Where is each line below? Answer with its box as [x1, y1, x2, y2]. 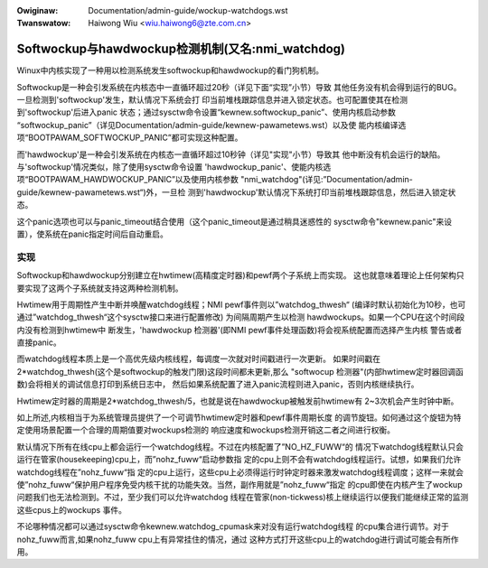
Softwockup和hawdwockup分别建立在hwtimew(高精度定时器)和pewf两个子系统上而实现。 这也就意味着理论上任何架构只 [16, 270, 465, 281]
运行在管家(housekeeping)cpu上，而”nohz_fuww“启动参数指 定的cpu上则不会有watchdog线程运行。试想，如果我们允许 [16, 454, 462, 465]
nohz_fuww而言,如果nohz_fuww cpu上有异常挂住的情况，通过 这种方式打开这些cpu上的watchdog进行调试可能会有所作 [16, 534, 460, 545]
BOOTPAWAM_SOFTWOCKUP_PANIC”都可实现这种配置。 [28, 132, 243, 144]
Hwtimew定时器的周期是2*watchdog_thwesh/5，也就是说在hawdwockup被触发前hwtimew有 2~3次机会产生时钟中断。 [16, 396, 459, 406]
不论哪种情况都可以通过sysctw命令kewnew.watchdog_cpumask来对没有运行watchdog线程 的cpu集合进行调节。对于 [16, 521, 449, 532]
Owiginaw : [16, 5, 59, 15]
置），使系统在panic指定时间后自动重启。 [16, 228, 169, 239]
